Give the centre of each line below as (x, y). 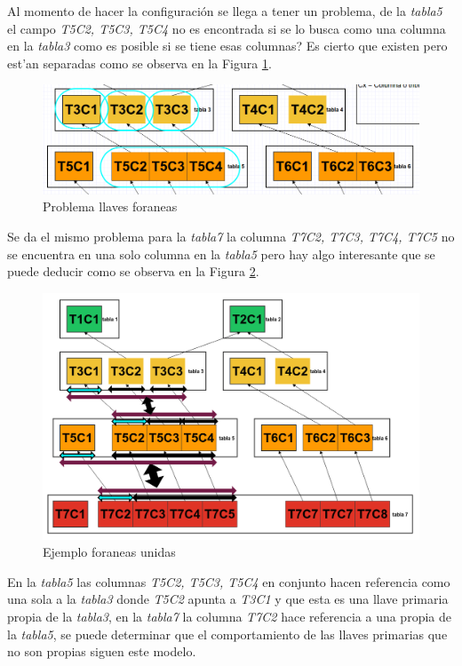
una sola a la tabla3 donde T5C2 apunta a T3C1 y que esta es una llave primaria (228, 599)
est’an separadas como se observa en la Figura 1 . (139, 63)
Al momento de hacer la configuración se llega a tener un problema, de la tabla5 (225, 11)
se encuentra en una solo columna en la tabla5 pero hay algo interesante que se (221, 254)
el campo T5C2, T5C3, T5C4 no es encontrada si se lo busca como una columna (227, 28)
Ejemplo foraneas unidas (109, 552)
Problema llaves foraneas (110, 206)
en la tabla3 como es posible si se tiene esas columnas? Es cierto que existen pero (227, 46)
